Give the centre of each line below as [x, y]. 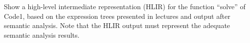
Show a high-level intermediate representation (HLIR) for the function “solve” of [125, 6]
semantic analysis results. [42, 35]
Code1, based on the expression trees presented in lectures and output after [117, 16]
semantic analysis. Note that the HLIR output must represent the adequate [117, 25]
